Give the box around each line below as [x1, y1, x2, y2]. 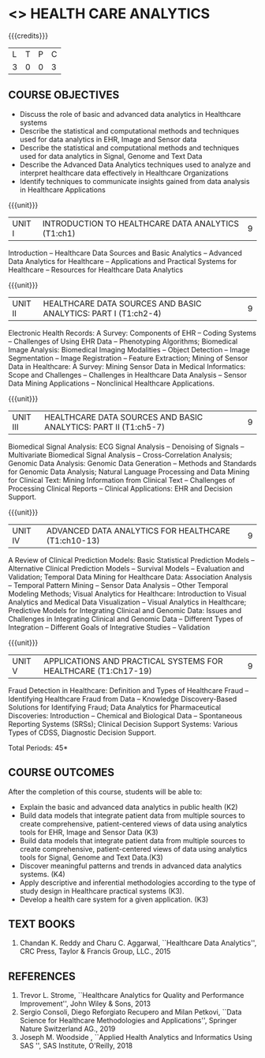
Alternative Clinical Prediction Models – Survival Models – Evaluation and [8, 563, 244, 573]
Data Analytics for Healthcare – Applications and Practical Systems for [8, 256, 237, 265]
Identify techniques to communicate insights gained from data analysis [19, 176, 250, 186]
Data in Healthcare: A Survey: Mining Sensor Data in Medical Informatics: [8, 361, 246, 371]
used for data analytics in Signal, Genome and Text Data [19, 151, 203, 160]
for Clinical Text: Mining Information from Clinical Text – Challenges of [8, 475, 235, 484]
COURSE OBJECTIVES [8, 88, 120, 102]
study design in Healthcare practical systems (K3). [19, 886, 185, 895]
